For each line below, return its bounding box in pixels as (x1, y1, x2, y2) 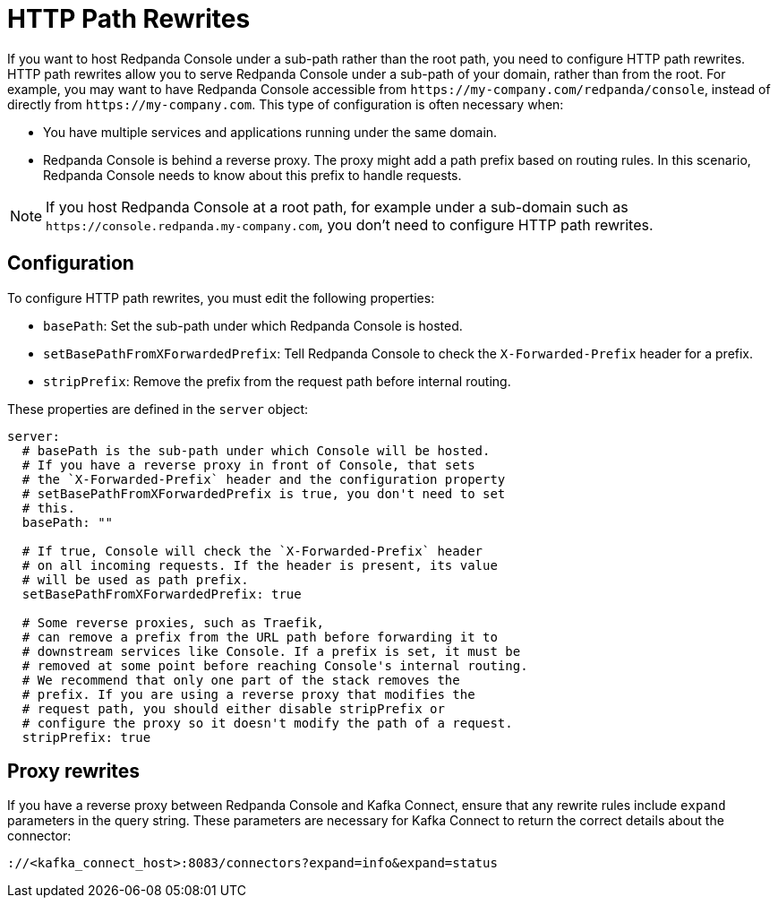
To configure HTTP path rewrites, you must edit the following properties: (7, 289, 435, 306)
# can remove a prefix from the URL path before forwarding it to (21, 629, 498, 644)
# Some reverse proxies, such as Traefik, (21, 615, 325, 630)
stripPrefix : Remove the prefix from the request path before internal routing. (43, 373, 511, 389)
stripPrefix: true (21, 729, 151, 745)
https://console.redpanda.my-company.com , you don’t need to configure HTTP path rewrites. (46, 215, 654, 234)
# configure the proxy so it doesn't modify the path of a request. (21, 715, 513, 730)
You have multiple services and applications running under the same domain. (43, 124, 498, 140)
